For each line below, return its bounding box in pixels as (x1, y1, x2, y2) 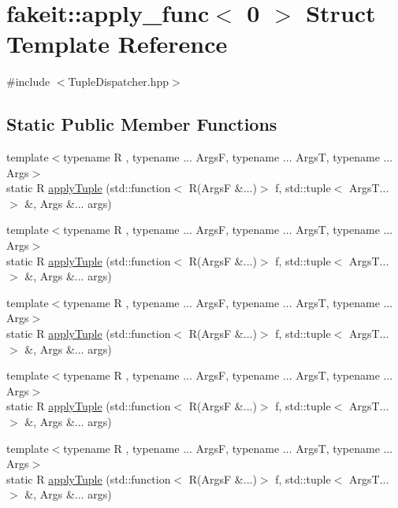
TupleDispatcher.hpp (68, 73, 169, 90)
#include (6, 73, 50, 90)
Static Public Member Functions (6, 112, 277, 136)
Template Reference (6, 28, 228, 60)
